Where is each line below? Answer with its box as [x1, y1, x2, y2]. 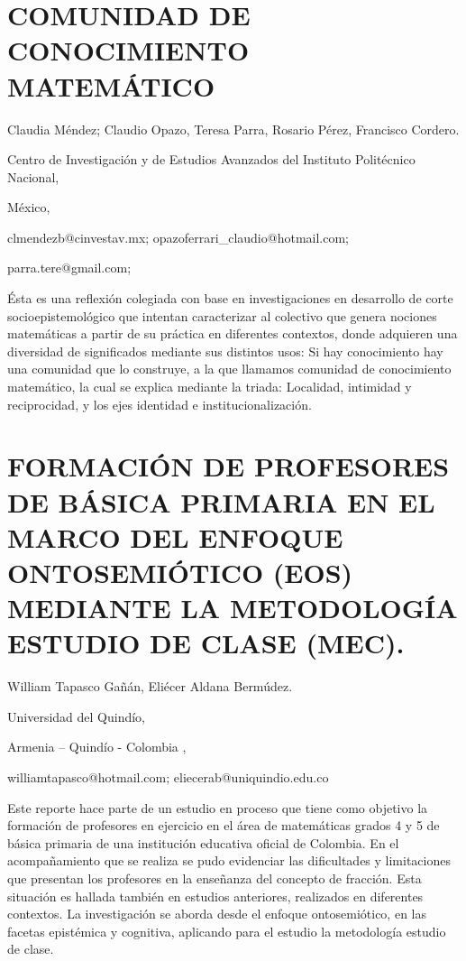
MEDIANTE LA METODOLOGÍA [7, 589, 458, 626]
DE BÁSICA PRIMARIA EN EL [7, 483, 435, 520]
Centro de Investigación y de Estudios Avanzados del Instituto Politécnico [7, 150, 416, 169]
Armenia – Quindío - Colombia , [7, 737, 187, 756]
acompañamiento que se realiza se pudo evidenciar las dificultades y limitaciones [7, 851, 451, 870]
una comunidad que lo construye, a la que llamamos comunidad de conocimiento [7, 359, 452, 378]
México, [7, 198, 50, 217]
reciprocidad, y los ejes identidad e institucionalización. [7, 394, 312, 413]
